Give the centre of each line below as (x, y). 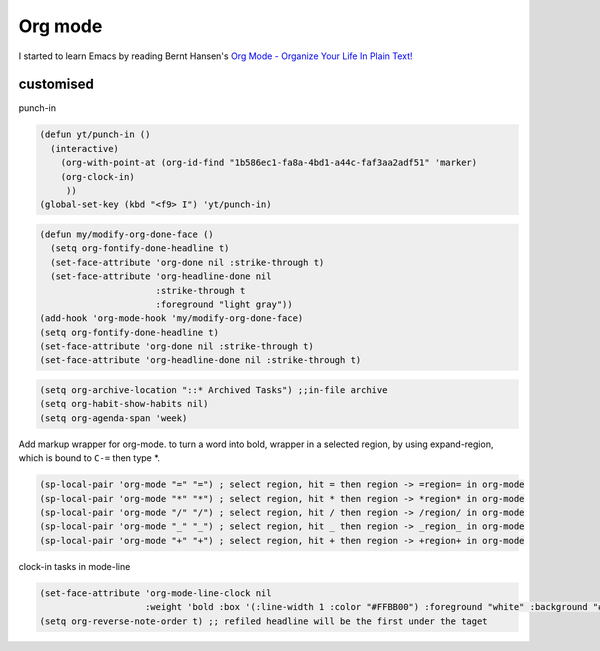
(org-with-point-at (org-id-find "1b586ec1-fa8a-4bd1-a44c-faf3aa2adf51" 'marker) (269, 163)
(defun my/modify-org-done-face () (126, 234)
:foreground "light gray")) (224, 304)
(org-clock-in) (97, 176)
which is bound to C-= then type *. (89, 458)
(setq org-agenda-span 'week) (113, 418)
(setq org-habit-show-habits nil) (124, 404)
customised (56, 84)
